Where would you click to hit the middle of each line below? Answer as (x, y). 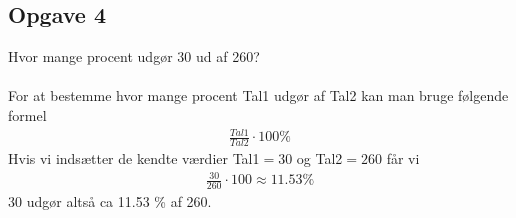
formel (27, 114)
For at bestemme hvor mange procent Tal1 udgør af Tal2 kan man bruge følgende (258, 95)
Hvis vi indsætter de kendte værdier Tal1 (134, 157)
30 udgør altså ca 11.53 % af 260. (110, 200)
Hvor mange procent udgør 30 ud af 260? (134, 56)
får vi (403, 157)
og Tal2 (319, 157)
